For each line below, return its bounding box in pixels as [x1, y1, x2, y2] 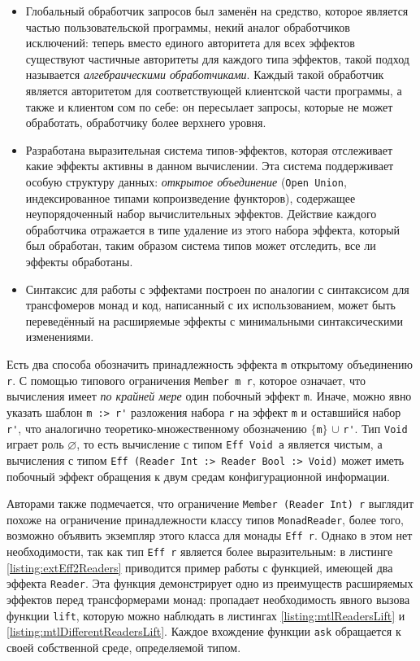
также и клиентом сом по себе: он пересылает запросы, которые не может [25, 98, 393, 115]
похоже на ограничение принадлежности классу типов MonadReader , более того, [6, 510, 404, 527]
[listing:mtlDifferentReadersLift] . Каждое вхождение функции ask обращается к [6, 623, 401, 640]
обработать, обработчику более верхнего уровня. [25, 114, 266, 131]
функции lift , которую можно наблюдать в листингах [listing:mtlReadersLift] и [6, 606, 405, 624]
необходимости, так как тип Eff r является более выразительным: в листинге [6, 543, 393, 560]
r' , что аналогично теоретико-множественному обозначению [6, 419, 307, 436]
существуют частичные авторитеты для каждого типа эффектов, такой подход [25, 50, 409, 67]
